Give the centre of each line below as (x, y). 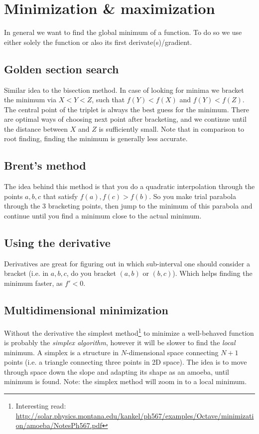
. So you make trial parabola (193, 196)
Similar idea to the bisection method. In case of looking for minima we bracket (124, 90)
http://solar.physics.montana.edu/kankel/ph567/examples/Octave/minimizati (135, 415)
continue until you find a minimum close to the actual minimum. (103, 216)
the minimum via (30, 100)
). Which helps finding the (212, 273)
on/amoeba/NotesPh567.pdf (59, 425)
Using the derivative (57, 243)
